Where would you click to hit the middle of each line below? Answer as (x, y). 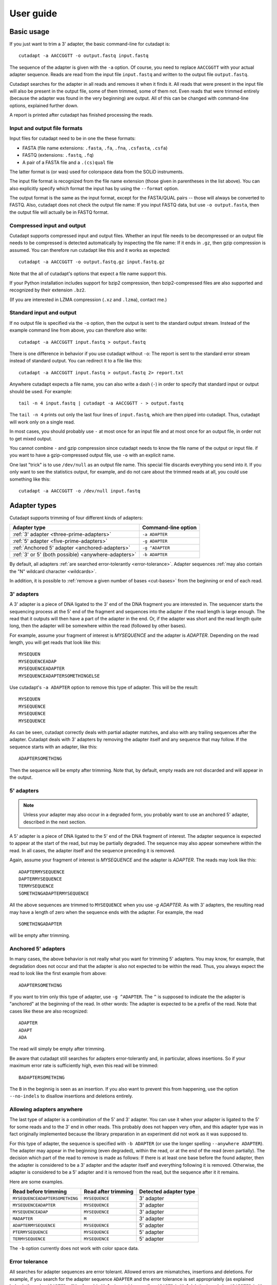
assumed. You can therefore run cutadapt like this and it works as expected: (90, 250)
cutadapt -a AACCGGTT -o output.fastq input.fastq (84, 56)
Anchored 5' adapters (37, 949)
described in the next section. (55, 822)
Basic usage (29, 32)
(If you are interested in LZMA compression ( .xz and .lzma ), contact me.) (88, 299)
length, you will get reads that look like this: (55, 642)
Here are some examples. (37, 1182)
